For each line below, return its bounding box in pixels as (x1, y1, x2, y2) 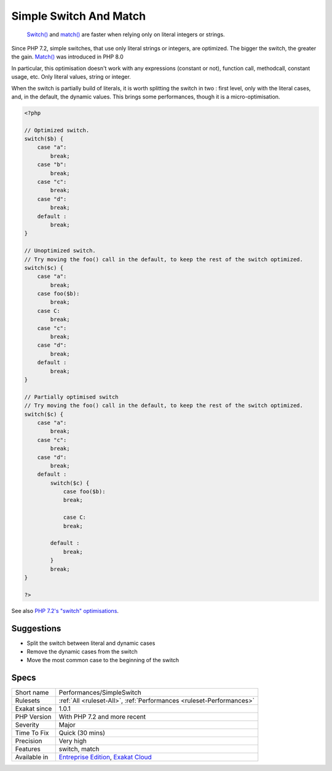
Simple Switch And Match (11, 9, 146, 23)
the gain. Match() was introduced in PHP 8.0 (11, 53, 124, 61)
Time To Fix (15, 729, 49, 737)
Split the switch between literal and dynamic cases (26, 639, 156, 647)
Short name (15, 689, 49, 697)
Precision (15, 737, 42, 745)
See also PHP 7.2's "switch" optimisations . (11, 607, 119, 614)
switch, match (58, 745, 100, 753)
